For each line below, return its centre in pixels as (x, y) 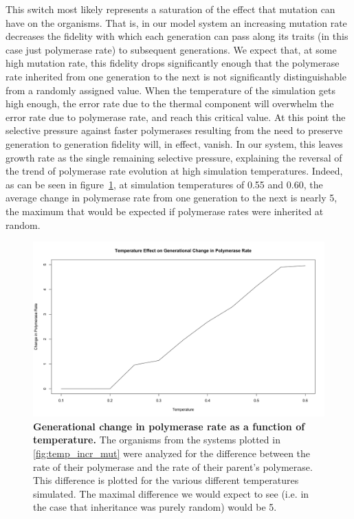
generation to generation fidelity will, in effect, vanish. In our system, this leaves (174, 143)
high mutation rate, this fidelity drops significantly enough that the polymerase (173, 63)
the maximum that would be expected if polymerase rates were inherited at (165, 211)
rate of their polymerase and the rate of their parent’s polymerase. (173, 466)
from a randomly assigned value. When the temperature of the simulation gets (170, 90)
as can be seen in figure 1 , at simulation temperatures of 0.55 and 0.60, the (164, 184)
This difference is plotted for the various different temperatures (166, 480)
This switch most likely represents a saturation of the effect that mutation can (170, 9)
